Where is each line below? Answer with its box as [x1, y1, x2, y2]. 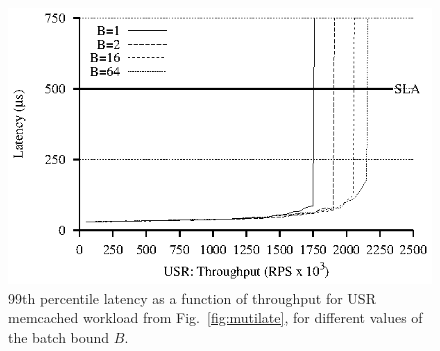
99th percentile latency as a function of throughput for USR [8, 287, 376, 308]
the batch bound [8, 326, 110, 347]
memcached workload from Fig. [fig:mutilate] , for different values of [8, 307, 423, 328]
